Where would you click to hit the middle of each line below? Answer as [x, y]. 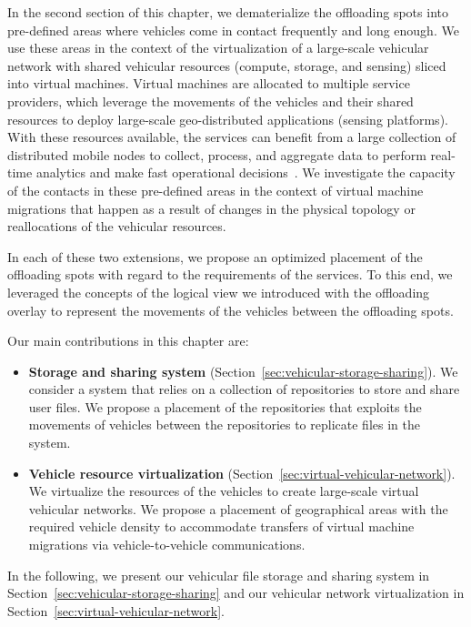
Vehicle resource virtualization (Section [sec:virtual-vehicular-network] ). [242, 473]
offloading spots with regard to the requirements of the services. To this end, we [230, 274]
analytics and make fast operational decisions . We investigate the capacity [246, 172]
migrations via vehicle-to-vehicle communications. [167, 545]
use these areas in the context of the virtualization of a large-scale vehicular [218, 48]
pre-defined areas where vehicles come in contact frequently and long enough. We [233, 30]
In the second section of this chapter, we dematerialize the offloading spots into [228, 12]
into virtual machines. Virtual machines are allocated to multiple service [209, 83]
